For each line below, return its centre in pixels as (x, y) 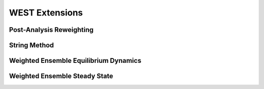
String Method (32, 45)
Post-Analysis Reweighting (51, 30)
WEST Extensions (46, 13)
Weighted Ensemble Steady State (61, 76)
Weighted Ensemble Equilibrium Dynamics (75, 61)
